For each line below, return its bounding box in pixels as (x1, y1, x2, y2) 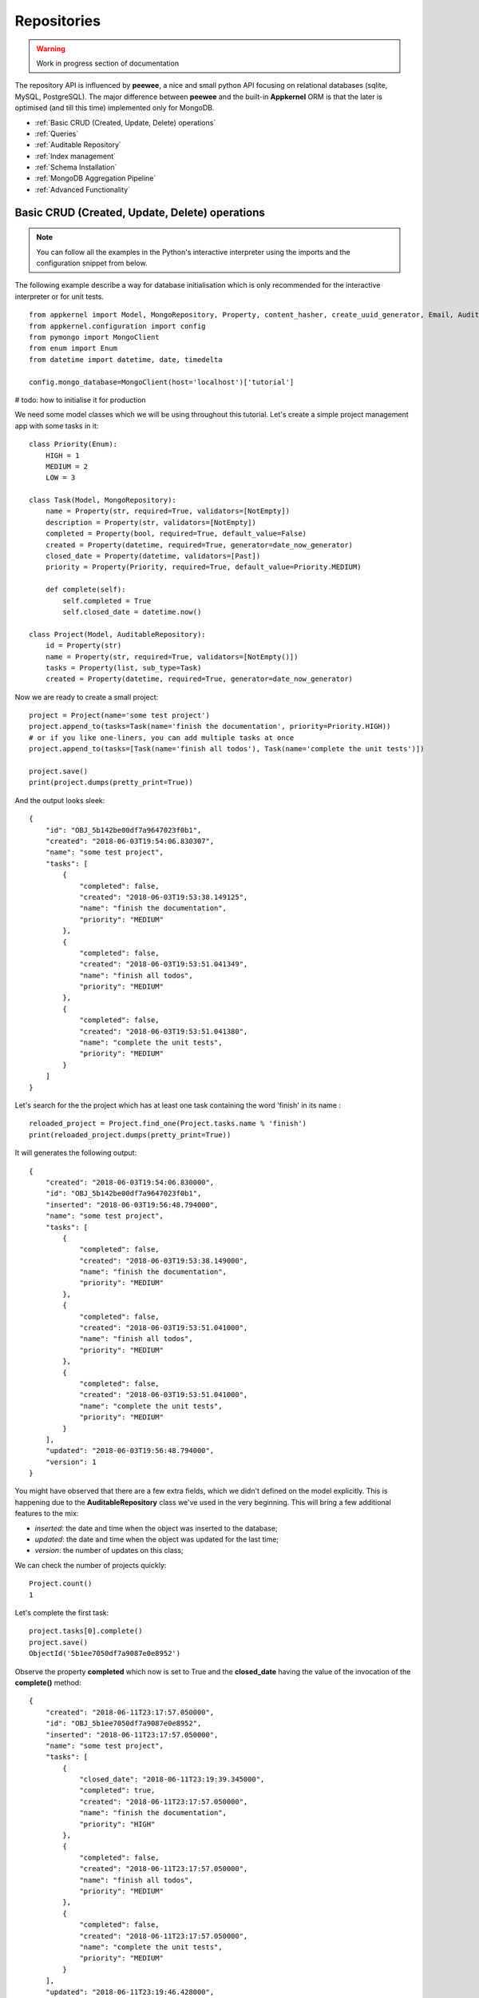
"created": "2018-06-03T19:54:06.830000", (45, 1177, 215, 1187)
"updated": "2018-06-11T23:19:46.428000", (45, 1987, 215, 1996)
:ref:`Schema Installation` (34, 162, 117, 172)
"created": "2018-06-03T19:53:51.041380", (79, 1027, 248, 1036)
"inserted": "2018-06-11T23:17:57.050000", (45, 1730, 219, 1739)
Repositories (14, 12, 101, 30)
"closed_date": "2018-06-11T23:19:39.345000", (79, 1775, 265, 1784)
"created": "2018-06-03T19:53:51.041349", (79, 960, 248, 969)
